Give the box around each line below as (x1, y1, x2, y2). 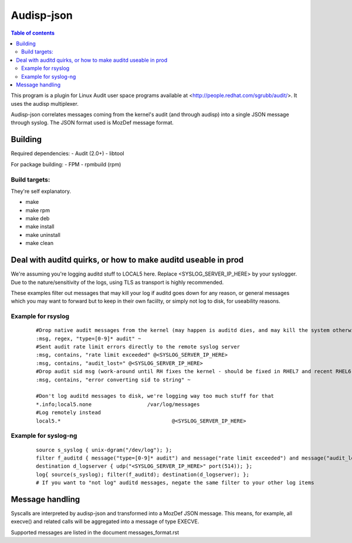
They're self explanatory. (11, 187, 72, 195)
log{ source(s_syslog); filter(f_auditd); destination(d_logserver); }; (36, 471, 249, 478)
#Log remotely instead (36, 409, 101, 416)
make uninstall (25, 231, 61, 238)
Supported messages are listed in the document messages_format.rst (11, 529, 180, 536)
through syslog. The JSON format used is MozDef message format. (11, 119, 174, 126)
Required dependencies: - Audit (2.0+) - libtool (11, 150, 124, 157)
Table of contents (11, 29, 55, 36)
